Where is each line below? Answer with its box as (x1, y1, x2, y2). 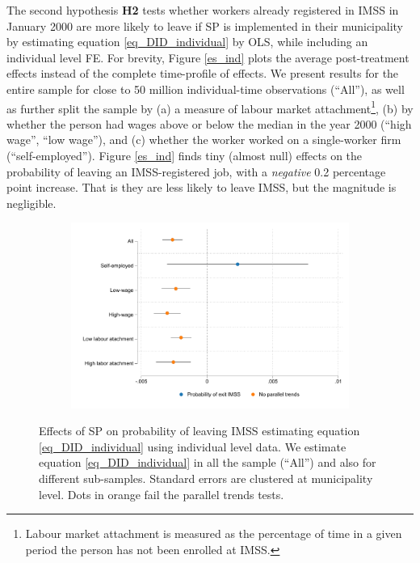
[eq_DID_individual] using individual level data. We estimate (39, 438, 346, 455)
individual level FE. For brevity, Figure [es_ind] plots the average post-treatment (6, 49, 409, 66)
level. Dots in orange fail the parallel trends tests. (39, 485, 284, 502)
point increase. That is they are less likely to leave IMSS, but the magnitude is (6, 179, 397, 196)
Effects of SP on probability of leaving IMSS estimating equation (39, 422, 360, 439)
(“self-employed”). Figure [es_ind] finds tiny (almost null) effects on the (6, 147, 363, 163)
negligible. (6, 194, 57, 211)
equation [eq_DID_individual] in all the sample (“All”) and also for (39, 454, 376, 471)
